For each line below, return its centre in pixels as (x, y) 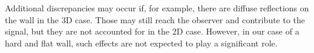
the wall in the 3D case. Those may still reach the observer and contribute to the (155, 19)
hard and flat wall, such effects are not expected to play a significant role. (141, 43)
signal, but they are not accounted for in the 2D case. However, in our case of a (152, 31)
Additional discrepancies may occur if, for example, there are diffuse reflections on (157, 8)
